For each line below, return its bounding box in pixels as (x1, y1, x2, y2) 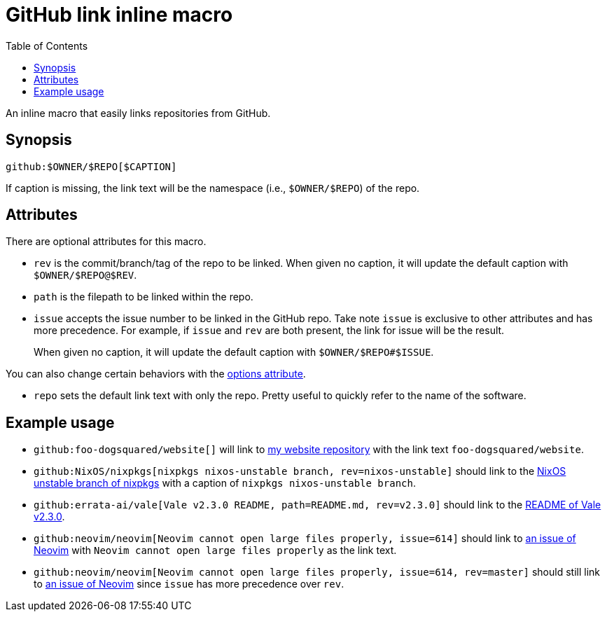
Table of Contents (6, 39, 88, 52)
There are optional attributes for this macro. (6, 235, 207, 248)
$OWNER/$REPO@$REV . (34, 269, 137, 282)
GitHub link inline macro (6, 3, 233, 27)
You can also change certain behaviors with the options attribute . (6, 368, 306, 380)
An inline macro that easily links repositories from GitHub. (6, 106, 271, 119)
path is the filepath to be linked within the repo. (34, 291, 253, 303)
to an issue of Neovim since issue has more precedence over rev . (34, 578, 344, 590)
